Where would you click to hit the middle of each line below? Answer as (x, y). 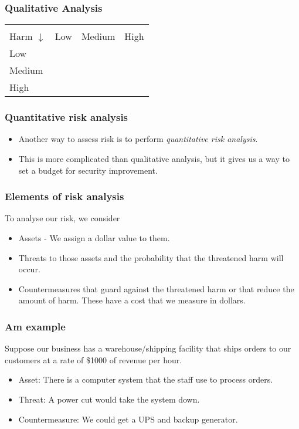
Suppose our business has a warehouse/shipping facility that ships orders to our (148, 348)
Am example (35, 326)
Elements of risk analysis (64, 196)
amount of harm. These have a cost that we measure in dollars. (132, 300)
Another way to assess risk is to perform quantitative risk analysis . (138, 139)
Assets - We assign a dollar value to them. (94, 238)
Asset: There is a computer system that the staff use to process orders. (146, 379)
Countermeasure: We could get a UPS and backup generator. (128, 419)
